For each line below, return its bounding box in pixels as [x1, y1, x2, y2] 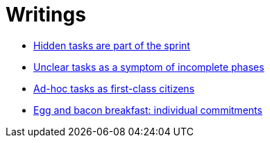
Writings [6, 3, 86, 26]
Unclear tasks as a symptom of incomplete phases [33, 60, 264, 73]
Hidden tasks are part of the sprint [33, 39, 190, 51]
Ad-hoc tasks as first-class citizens [33, 82, 195, 94]
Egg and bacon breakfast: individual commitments [33, 103, 262, 116]
